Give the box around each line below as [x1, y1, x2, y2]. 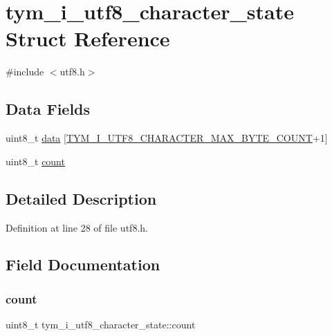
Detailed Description [6, 187, 157, 209]
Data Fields [6, 98, 91, 120]
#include [6, 64, 44, 79]
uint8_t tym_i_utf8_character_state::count [6, 317, 196, 332]
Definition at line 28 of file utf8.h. [6, 220, 148, 234]
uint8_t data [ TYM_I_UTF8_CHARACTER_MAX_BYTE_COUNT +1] [6, 131, 328, 145]
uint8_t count [6, 153, 65, 168]
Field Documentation [6, 254, 160, 275]
